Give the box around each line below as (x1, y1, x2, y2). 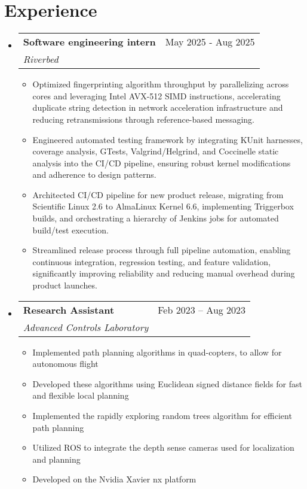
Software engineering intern (23, 35, 156, 49)
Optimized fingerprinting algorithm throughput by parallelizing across (32, 78, 289, 90)
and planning (32, 452, 81, 465)
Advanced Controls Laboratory (23, 320, 149, 334)
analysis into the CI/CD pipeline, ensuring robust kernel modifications (32, 156, 291, 169)
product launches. (32, 279, 97, 291)
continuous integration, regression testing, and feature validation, (32, 255, 271, 268)
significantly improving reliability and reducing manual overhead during (32, 267, 295, 280)
